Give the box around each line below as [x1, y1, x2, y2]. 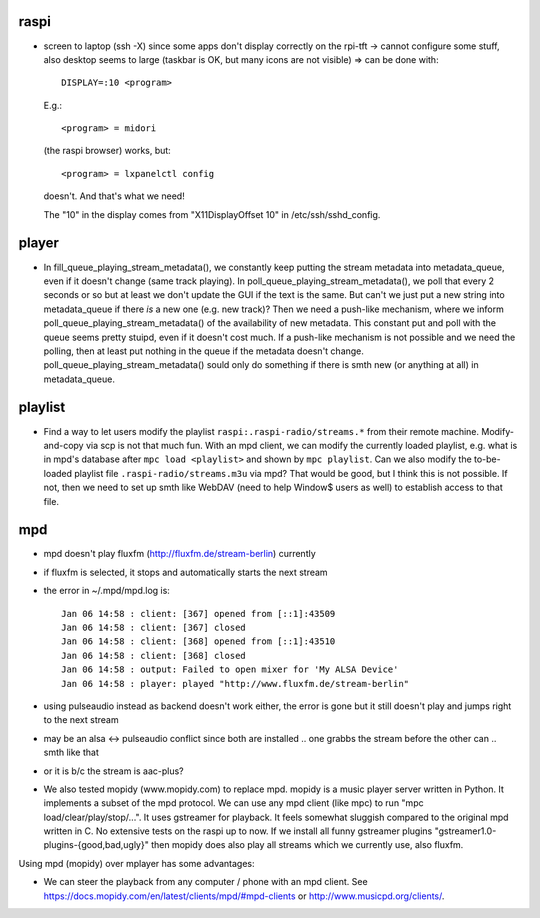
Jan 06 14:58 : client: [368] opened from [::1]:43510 [61, 636, 336, 647]
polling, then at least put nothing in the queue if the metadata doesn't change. [43, 345, 365, 357]
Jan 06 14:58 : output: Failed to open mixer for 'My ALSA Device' [61, 664, 399, 675]
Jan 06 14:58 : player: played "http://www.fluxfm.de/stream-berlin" [61, 678, 410, 689]
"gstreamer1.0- [434, 825, 497, 837]
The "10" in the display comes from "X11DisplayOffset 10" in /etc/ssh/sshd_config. [43, 208, 381, 220]
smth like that [43, 746, 99, 759]
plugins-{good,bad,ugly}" [43, 839, 149, 851]
